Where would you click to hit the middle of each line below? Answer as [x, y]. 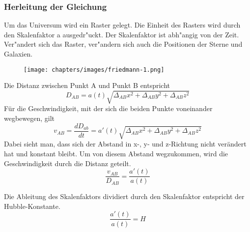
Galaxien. [18, 54]
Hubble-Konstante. [32, 206]
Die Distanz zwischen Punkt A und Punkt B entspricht [87, 85]
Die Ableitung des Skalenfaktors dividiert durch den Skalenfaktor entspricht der [124, 196]
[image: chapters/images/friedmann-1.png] [94, 70]
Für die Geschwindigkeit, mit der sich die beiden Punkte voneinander [108, 108]
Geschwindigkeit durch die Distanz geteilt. [68, 163]
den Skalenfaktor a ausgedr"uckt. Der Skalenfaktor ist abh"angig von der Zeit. [122, 34]
